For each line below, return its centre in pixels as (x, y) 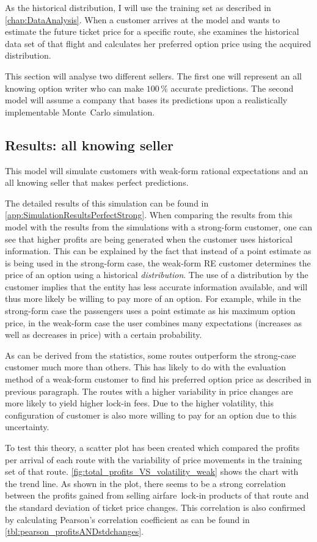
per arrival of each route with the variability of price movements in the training (154, 459)
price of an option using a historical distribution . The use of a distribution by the (157, 275)
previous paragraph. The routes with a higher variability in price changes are (149, 391)
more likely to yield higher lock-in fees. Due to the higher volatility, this (139, 403)
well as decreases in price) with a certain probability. (104, 335)
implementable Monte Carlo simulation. (80, 112)
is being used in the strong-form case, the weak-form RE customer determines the (158, 262)
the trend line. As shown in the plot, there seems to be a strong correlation (145, 483)
